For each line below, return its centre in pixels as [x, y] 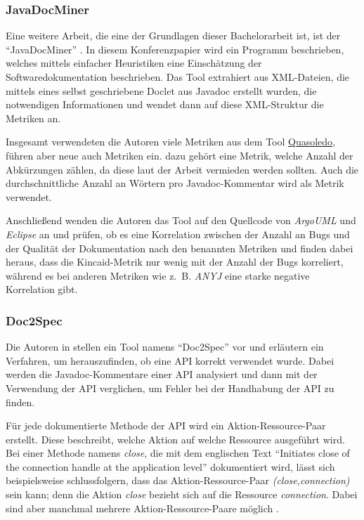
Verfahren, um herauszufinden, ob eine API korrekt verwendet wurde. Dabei [170, 360]
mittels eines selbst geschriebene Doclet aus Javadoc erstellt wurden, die [161, 90]
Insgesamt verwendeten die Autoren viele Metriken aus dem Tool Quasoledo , [171, 142]
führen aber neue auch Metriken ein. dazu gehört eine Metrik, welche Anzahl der [180, 155]
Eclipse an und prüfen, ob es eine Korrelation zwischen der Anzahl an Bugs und [178, 234]
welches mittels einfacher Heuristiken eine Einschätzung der [134, 63]
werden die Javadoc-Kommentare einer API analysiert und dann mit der [162, 374]
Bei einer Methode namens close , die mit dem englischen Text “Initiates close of [178, 453]
